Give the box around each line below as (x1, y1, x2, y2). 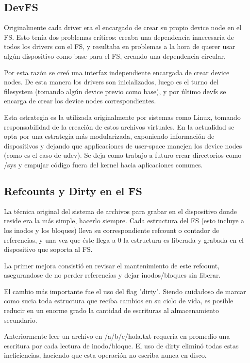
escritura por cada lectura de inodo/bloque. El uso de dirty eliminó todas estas (4, 340, 239, 350)
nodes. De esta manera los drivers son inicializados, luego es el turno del (4, 77, 218, 87)
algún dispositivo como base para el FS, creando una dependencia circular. (4, 50, 226, 61)
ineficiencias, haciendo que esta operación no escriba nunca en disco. (4, 350, 207, 360)
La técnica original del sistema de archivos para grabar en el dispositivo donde (4, 206, 237, 216)
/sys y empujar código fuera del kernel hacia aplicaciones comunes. (4, 159, 203, 169)
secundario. (4, 314, 37, 325)
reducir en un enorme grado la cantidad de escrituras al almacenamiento (4, 305, 219, 315)
